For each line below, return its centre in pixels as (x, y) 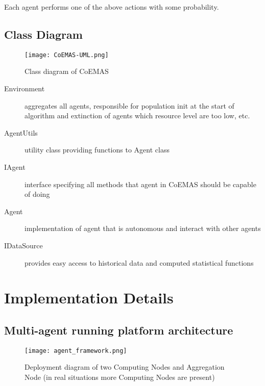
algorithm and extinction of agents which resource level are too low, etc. (137, 115)
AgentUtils (21, 132)
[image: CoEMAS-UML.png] (67, 55)
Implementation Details (89, 298)
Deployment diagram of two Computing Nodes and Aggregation (125, 367)
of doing (37, 194)
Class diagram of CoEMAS (67, 71)
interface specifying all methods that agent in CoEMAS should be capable (140, 184)
